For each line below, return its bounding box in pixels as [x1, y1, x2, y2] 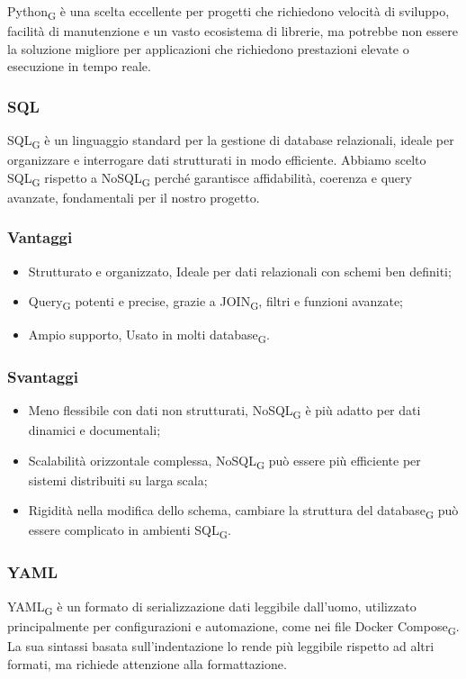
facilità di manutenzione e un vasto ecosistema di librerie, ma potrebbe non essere [7, 22, 459, 41]
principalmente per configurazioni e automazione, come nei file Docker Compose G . [7, 616, 460, 638]
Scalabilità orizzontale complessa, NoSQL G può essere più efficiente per [28, 450, 421, 472]
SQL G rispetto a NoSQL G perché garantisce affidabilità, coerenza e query [7, 167, 412, 189]
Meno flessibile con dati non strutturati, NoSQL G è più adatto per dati [28, 400, 421, 421]
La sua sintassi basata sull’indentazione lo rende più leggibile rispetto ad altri [7, 637, 435, 655]
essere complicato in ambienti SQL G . [28, 521, 231, 542]
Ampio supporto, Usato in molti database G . [28, 324, 270, 346]
